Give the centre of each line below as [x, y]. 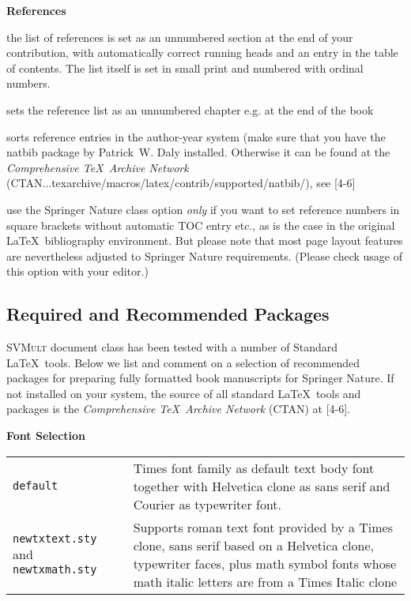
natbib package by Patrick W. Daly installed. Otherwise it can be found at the [198, 152]
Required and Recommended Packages [168, 314]
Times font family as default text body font [254, 468]
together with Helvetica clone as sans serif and [262, 486]
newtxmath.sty [55, 570]
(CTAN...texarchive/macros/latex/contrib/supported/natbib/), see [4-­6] [181, 183]
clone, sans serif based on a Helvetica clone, [253, 545]
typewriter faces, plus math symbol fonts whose [265, 563]
